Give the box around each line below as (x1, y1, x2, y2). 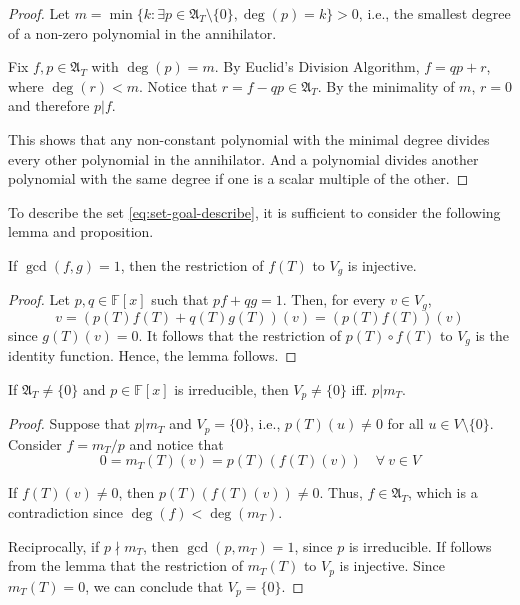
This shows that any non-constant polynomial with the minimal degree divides (8, 128, 490, 149)
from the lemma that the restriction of (8, 555, 244, 576)
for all (387, 413, 424, 434)
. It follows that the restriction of (138, 324, 342, 345)
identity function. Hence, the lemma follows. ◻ (8, 345, 297, 366)
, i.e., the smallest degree (358, 3, 511, 23)
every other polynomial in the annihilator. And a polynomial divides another (8, 148, 479, 169)
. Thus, (319, 482, 363, 503)
